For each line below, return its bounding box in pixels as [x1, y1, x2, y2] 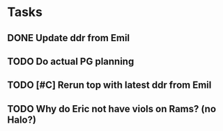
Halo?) [7, 114, 37, 125]
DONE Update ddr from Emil [7, 32, 130, 44]
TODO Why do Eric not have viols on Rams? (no [7, 102, 217, 115]
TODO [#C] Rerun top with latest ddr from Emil [7, 79, 212, 91]
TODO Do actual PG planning [7, 55, 134, 67]
